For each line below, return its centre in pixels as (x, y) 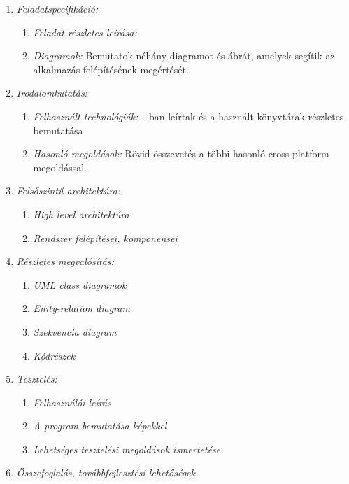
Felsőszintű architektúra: (69, 191)
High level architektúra (81, 214)
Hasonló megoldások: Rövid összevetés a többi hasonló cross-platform (181, 154)
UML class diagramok (80, 284)
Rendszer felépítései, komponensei (105, 237)
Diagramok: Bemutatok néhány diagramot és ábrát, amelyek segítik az (184, 56)
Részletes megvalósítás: (65, 261)
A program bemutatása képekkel (100, 426)
